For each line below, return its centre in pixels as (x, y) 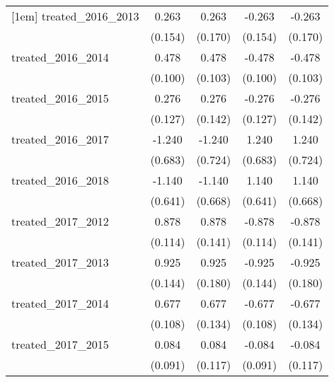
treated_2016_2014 (60, 57)
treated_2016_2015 (60, 98)
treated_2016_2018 (60, 180)
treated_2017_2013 (60, 262)
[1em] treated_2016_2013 (75, 16)
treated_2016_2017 (60, 139)
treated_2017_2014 (60, 303)
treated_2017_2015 (60, 344)
